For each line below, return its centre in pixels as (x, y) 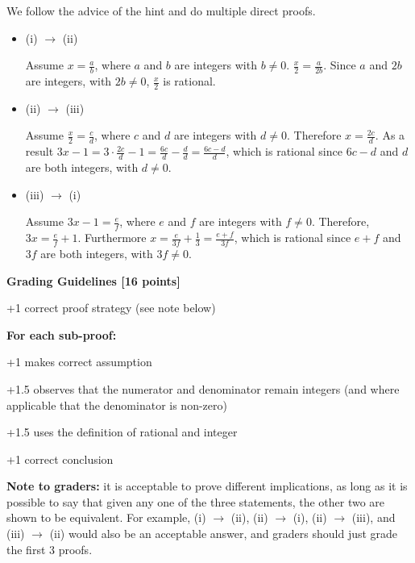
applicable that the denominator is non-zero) (117, 405)
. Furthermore (112, 238)
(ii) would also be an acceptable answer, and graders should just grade (224, 534)
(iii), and (373, 517)
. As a (390, 135)
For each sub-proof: (62, 334)
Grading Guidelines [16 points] (93, 280)
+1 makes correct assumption (79, 362)
